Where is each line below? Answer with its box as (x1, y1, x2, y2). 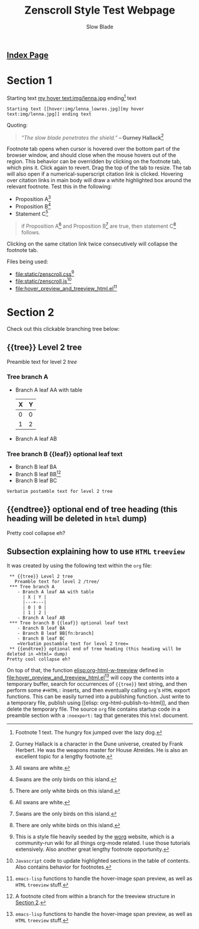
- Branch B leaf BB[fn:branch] (17, 631, 94, 637)
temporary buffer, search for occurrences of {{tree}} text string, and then (6, 680, 188, 688)
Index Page (6, 50, 49, 60)
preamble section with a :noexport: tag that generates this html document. (6, 712, 189, 719)
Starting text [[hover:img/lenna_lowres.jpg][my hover (6, 106, 145, 112)
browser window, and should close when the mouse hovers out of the (6, 151, 177, 159)
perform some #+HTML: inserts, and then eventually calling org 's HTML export (6, 687, 191, 694)
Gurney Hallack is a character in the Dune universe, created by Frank (15, 740, 184, 747)
